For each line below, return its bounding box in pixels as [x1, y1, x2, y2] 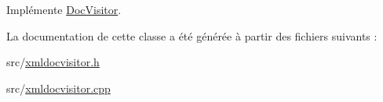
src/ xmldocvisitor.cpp [6, 79, 111, 96]
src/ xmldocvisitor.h [6, 54, 100, 70]
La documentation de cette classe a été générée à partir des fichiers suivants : [6, 27, 378, 44]
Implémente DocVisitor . [6, 2, 122, 17]
